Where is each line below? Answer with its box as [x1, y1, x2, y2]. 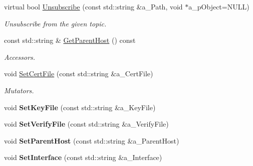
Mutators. [4, 85, 34, 95]
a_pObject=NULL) [188, 1, 249, 11]
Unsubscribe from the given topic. [4, 18, 107, 28]
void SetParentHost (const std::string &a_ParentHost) [4, 135, 179, 146]
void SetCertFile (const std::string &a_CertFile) [4, 68, 153, 79]
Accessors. [4, 51, 36, 62]
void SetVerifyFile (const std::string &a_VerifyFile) [4, 119, 169, 129]
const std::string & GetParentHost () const [4, 35, 136, 45]
